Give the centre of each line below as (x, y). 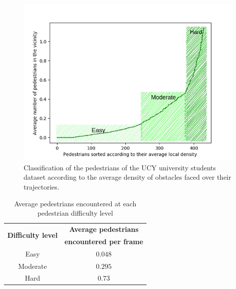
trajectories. (42, 186)
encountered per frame (104, 241)
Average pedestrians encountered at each (75, 203)
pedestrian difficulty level (75, 213)
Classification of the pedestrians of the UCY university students (120, 167)
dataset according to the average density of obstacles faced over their (127, 177)
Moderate (32, 266)
